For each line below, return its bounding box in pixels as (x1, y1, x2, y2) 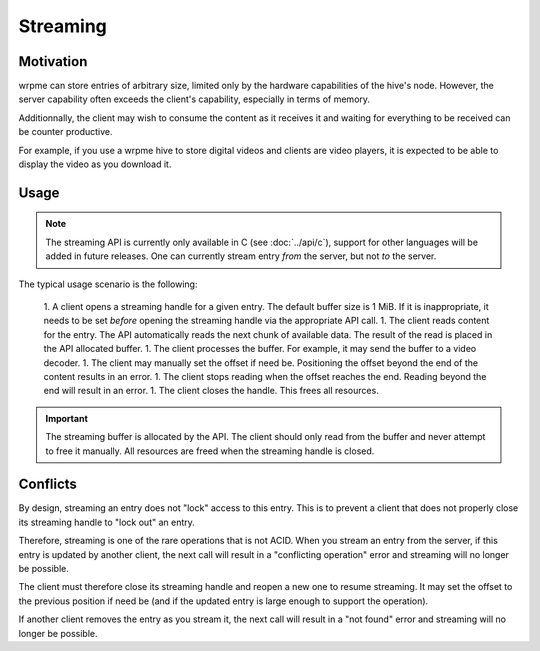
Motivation (18, 53, 88, 70)
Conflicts (18, 476, 77, 493)
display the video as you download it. (18, 158, 172, 170)
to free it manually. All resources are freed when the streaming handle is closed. (45, 445, 375, 457)
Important (45, 412, 89, 424)
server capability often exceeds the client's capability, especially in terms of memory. (18, 93, 370, 105)
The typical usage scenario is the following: (18, 278, 198, 290)
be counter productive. (18, 126, 114, 138)
